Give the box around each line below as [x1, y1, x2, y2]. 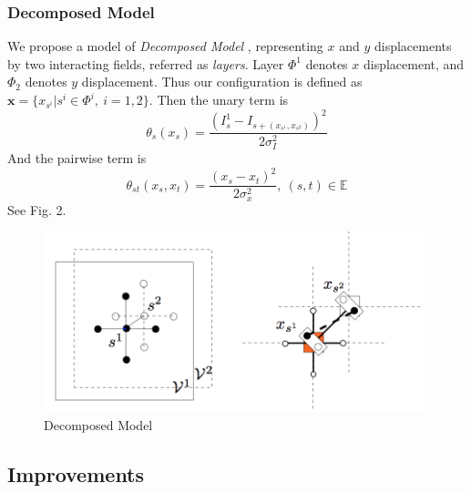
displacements [374, 36, 452, 56]
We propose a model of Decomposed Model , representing [7, 36, 323, 56]
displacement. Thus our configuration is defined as [81, 72, 363, 91]
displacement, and [363, 54, 465, 73]
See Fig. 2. [7, 200, 67, 219]
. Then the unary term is [148, 90, 289, 108]
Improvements [7, 459, 145, 488]
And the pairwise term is [7, 149, 147, 168]
